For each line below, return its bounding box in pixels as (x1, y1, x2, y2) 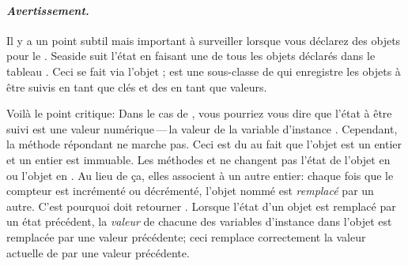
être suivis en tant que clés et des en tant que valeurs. (6, 78, 267, 95)
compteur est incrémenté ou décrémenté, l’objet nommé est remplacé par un (6, 182, 374, 199)
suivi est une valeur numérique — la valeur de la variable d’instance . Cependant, (6, 120, 398, 137)
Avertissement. (6, 2, 89, 18)
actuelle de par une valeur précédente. (6, 244, 190, 260)
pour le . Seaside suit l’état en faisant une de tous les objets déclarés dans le (6, 47, 376, 64)
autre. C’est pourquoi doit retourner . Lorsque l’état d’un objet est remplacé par (6, 197, 396, 214)
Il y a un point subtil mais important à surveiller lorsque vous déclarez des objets (6, 32, 401, 48)
